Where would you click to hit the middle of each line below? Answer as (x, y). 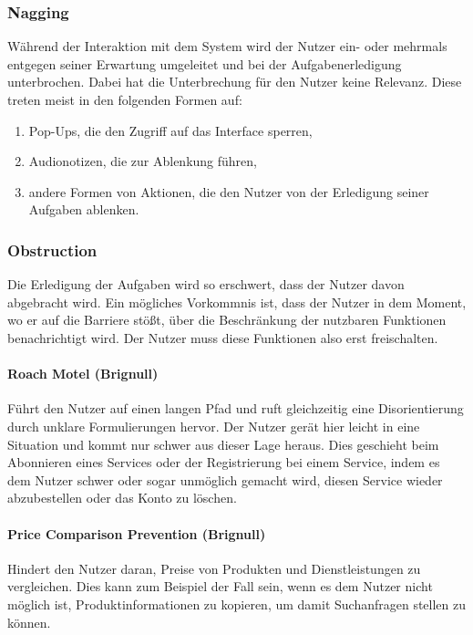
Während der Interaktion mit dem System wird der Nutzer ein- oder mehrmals (227, 46)
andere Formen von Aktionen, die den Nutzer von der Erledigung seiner (229, 191)
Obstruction (52, 250)
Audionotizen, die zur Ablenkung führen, (143, 161)
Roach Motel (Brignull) (83, 374)
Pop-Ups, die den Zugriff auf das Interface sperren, (170, 130)
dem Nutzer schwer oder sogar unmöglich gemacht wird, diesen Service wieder (225, 479)
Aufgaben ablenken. (84, 209)
